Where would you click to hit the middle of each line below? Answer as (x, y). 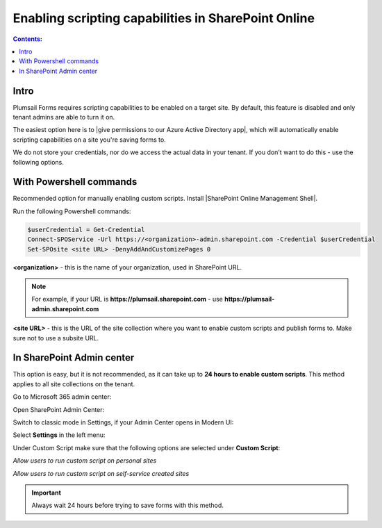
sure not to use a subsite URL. (56, 338)
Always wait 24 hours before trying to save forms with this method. (127, 505)
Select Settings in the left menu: (59, 435)
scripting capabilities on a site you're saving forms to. (89, 140)
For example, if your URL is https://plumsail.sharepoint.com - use (127, 299)
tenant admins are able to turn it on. (64, 117)
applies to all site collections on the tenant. (74, 384)
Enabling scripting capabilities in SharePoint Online (164, 18)
